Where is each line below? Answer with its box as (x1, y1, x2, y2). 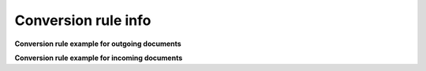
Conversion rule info (14, 12, 151, 29)
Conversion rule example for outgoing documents (14, 39, 181, 48)
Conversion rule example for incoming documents (14, 53, 183, 62)
